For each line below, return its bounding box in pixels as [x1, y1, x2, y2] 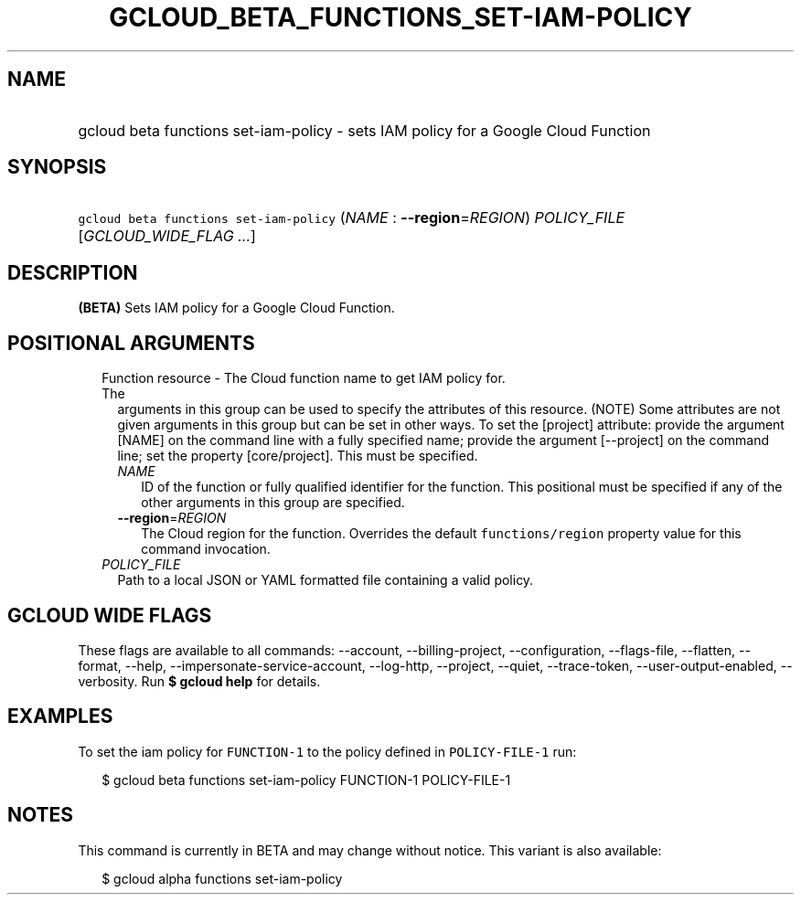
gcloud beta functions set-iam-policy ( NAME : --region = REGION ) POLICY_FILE [78, 208, 625, 228]
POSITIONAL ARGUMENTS [7, 331, 255, 355]
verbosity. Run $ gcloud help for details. [78, 673, 321, 689]
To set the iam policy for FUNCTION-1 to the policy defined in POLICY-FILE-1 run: [78, 743, 577, 759]
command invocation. [141, 541, 271, 557]
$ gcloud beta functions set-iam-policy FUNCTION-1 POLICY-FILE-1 [101, 771, 511, 788]
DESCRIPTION [7, 260, 138, 284]
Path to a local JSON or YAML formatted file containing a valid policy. [117, 572, 534, 589]
